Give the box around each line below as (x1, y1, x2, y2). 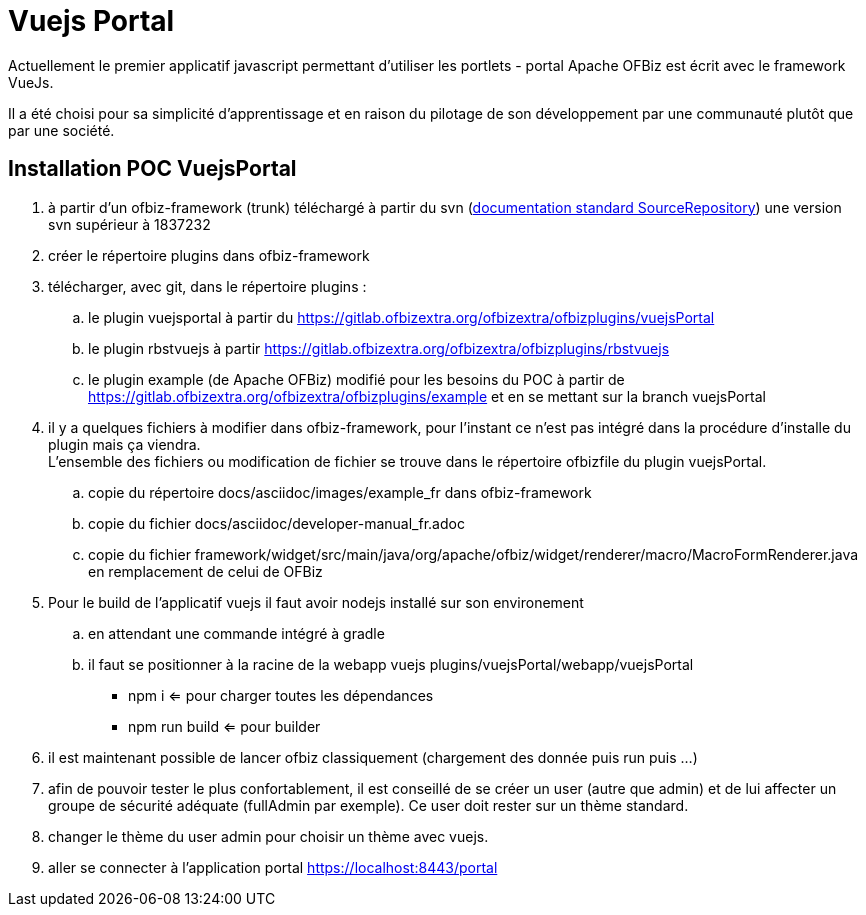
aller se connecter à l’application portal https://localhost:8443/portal (48, 858, 498, 876)
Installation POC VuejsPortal (8, 156, 297, 182)
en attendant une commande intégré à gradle (88, 624, 385, 642)
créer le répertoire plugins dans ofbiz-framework (48, 246, 370, 264)
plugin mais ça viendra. (48, 435, 201, 453)
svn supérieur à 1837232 (48, 215, 211, 233)
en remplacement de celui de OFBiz (88, 562, 323, 580)
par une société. (8, 121, 115, 139)
